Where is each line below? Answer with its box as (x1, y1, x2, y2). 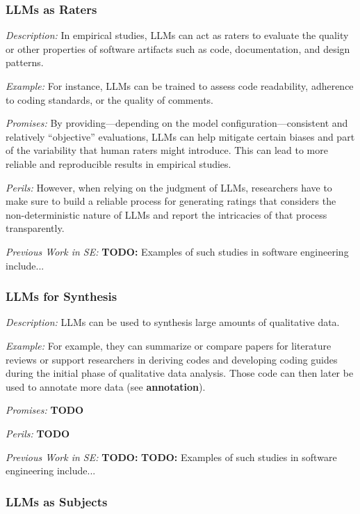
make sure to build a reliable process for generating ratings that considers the (6, 194, 336, 208)
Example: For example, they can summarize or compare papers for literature (6, 338, 332, 352)
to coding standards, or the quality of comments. (6, 92, 213, 107)
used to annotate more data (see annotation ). (6, 379, 206, 394)
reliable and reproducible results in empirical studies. (6, 156, 231, 171)
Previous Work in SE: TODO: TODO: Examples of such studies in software (6, 449, 337, 464)
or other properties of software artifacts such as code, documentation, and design (6, 41, 350, 56)
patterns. (6, 55, 44, 70)
